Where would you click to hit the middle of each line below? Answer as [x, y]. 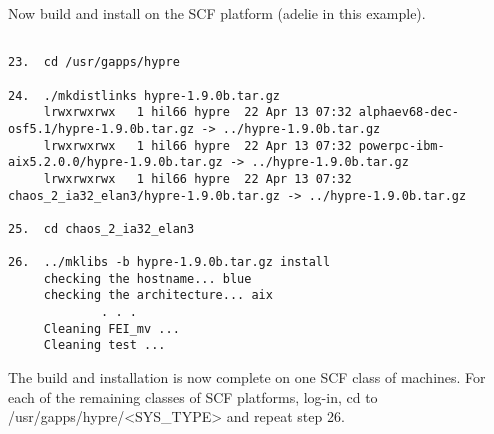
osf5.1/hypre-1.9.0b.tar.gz [101, 128]
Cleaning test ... [104, 345]
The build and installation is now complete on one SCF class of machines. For [247, 377]
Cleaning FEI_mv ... [111, 328]
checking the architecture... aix [158, 295]
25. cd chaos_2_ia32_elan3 [101, 228]
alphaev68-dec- [409, 112]
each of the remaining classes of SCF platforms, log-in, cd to [193, 396]
